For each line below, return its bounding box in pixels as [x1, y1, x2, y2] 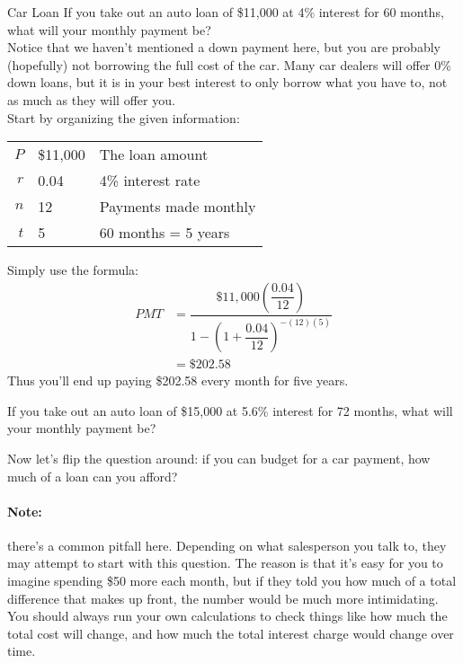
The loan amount [99, 144, 209, 165]
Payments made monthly [99, 196, 256, 217]
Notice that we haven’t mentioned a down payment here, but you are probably [7, 38, 441, 57]
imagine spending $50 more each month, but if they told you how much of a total [7, 571, 457, 590]
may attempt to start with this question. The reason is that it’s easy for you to [7, 553, 443, 572]
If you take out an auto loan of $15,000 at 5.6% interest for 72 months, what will [7, 401, 453, 420]
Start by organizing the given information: [7, 108, 240, 127]
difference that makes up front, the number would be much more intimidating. [7, 588, 439, 607]
